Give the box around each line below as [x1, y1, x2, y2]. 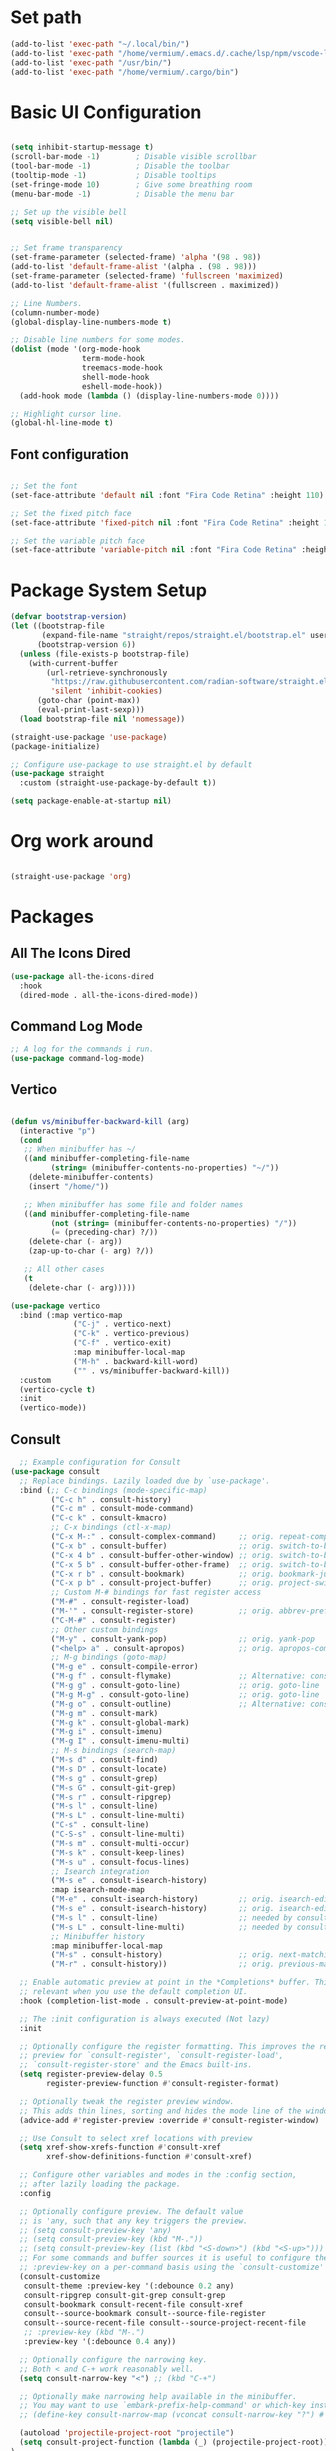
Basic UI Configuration [10, 101, 202, 123]
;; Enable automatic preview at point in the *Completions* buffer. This [19, 1977, 333, 1988]
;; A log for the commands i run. [10, 1044, 155, 1055]
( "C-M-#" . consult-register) [50, 1615, 177, 1625]
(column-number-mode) [10, 307, 101, 318]
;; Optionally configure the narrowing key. [19, 2354, 208, 2365]
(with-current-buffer [28, 658, 118, 668]
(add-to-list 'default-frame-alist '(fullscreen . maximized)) [10, 280, 280, 290]
